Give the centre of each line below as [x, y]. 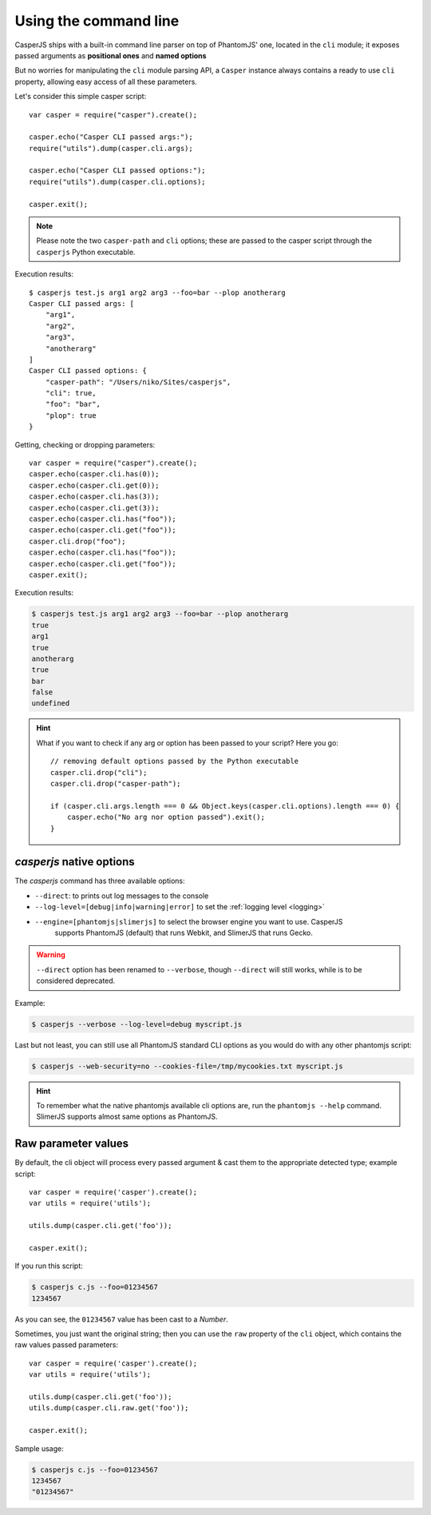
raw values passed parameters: [67, 1345]
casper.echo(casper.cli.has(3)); [94, 497]
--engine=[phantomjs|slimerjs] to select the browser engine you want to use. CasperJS [189, 921]
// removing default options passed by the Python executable [175, 761]
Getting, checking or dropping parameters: [85, 444]
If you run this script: [49, 1266]
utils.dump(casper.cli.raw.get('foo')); [109, 1408]
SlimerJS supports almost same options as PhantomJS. [127, 1117]
